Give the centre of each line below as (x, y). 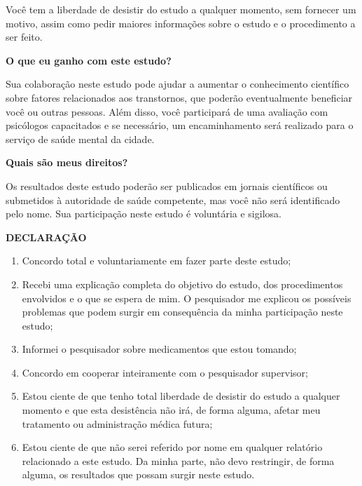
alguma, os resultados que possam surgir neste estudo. (138, 474)
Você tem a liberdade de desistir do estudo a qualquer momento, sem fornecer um (181, 9)
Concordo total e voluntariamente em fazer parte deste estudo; (156, 261)
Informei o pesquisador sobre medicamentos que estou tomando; (159, 349)
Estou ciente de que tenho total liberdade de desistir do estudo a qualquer (181, 396)
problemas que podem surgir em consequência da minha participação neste (182, 312)
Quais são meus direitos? (67, 162)
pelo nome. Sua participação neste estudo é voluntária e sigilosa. (144, 214)
